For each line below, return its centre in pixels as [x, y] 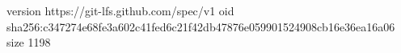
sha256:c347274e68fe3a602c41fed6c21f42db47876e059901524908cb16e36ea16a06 [201, 26]
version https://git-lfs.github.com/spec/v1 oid [120, 10]
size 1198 [29, 42]
